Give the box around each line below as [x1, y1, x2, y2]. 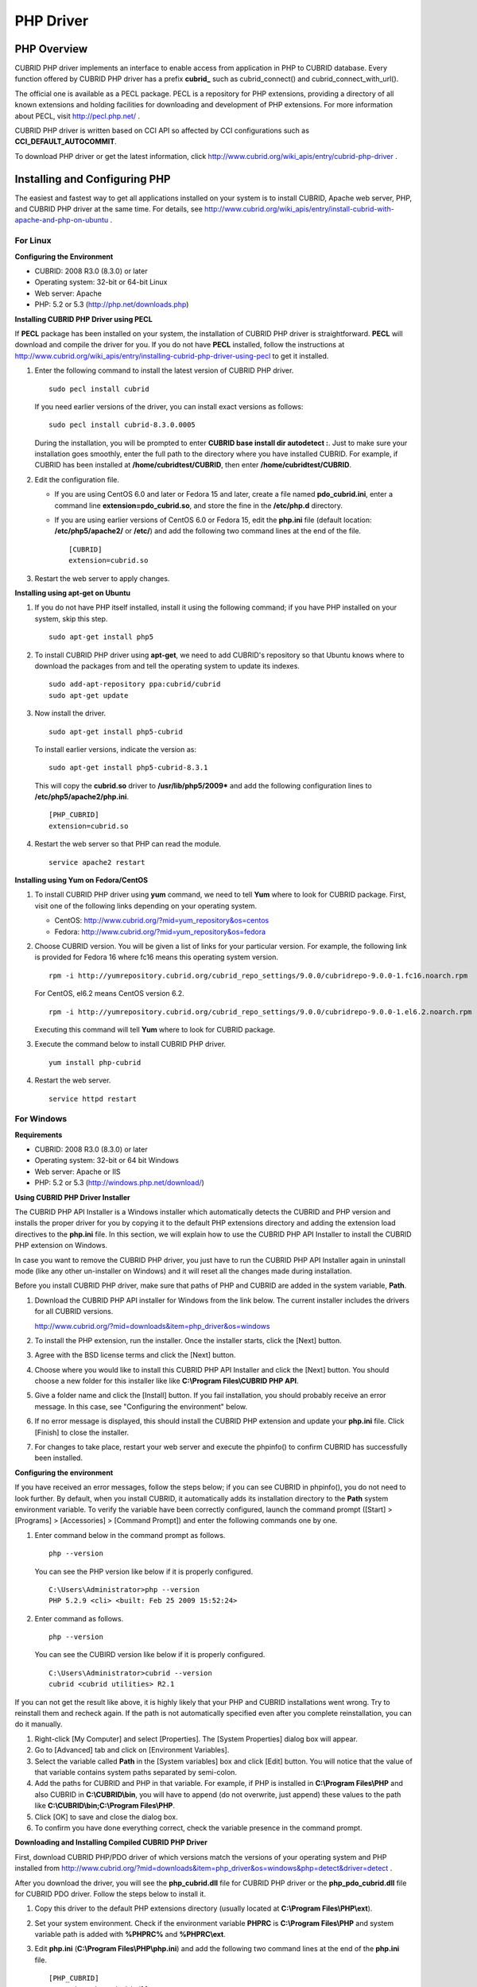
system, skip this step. [34, 614, 108, 623]
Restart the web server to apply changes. [34, 573, 170, 583]
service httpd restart [48, 1094, 138, 1103]
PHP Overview [14, 42, 88, 56]
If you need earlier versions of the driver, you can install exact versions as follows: [34, 401, 304, 411]
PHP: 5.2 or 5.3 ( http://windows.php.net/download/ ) [34, 1178, 204, 1187]
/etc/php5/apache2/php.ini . [34, 792, 130, 802]
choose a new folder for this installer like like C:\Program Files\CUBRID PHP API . [34, 1376, 299, 1386]
